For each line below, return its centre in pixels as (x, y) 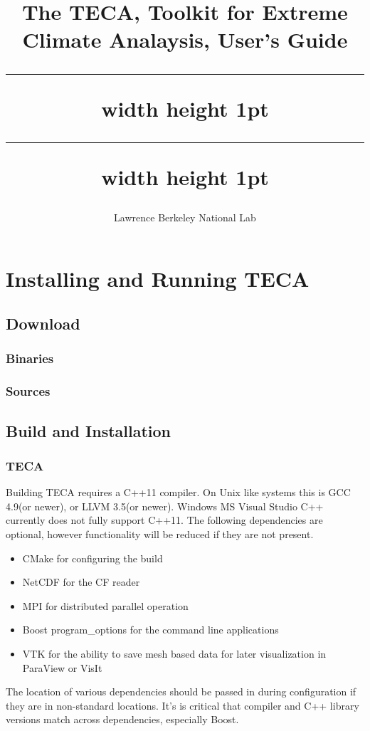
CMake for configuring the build (92, 558)
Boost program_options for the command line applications (150, 630)
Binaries (30, 358)
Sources (28, 391)
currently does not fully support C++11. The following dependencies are (164, 520)
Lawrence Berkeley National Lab (185, 217)
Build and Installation (89, 430)
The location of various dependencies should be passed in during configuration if (181, 691)
